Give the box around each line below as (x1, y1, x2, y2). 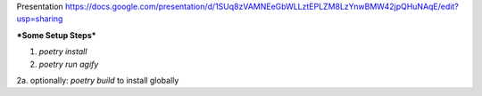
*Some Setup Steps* (16, 29, 97, 40)
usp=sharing (16, 13, 63, 24)
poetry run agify (38, 59, 99, 69)
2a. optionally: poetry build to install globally (16, 75, 179, 85)
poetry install (38, 46, 87, 57)
